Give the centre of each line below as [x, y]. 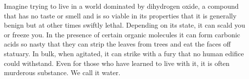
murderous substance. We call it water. [62, 72]
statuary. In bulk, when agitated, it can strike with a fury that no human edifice [124, 53]
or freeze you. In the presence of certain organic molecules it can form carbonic [122, 34]
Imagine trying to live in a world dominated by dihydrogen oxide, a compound [121, 6]
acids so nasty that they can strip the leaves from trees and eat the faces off [117, 44]
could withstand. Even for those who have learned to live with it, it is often [117, 63]
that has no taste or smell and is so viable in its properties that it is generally [120, 15]
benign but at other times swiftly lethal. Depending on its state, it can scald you [125, 25]
